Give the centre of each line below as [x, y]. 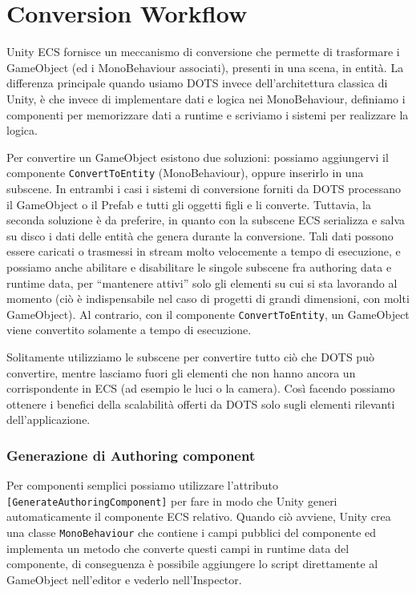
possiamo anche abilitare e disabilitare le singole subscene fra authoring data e [199, 266]
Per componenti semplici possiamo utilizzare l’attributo [142, 485]
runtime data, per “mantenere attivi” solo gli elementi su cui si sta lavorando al [202, 282]
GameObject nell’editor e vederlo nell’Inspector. [124, 579]
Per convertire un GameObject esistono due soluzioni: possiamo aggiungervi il [198, 157]
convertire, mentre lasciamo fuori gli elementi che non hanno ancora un [181, 372]
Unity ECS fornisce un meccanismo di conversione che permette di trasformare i [203, 52]
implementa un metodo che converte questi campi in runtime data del [178, 548]
